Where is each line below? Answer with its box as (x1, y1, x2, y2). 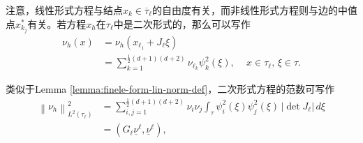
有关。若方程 (27, 16, 87, 31)
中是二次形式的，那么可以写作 (113, 16, 251, 31)
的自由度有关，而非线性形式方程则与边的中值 (152, 3, 357, 17)
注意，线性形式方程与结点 (6, 3, 123, 17)
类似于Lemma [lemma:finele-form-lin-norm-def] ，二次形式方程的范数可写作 (6, 81, 335, 96)
